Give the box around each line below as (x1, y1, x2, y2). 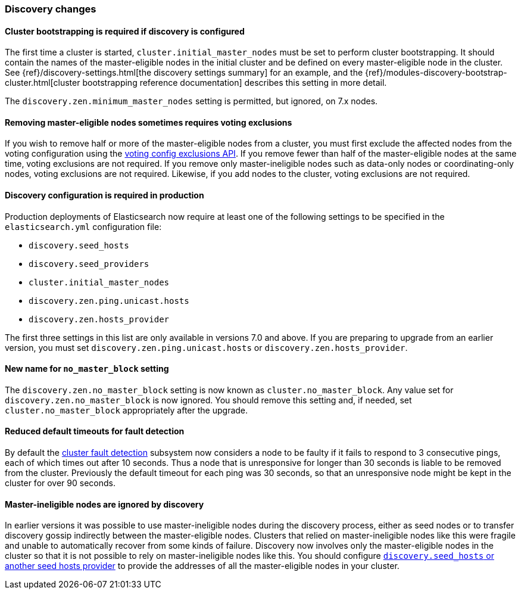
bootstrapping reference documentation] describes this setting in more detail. (82, 77, 387, 88)
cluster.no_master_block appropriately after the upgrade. (5, 405, 248, 415)
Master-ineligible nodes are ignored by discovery (5, 499, 204, 509)
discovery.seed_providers (29, 259, 149, 269)
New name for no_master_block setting (5, 363, 169, 374)
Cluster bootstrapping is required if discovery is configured (5, 26, 245, 36)
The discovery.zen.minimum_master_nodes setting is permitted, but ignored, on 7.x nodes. (5, 96, 378, 107)
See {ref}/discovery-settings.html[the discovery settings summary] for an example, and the (5, 67, 363, 78)
